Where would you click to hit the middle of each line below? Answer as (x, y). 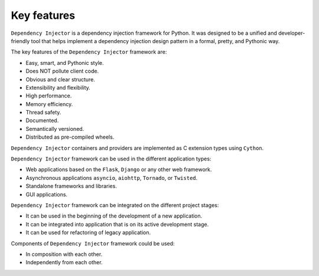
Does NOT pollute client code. (62, 71)
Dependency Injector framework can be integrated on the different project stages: (115, 205)
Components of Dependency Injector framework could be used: (93, 243)
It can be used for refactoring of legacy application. (88, 232)
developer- (292, 33)
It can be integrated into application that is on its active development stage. (117, 224)
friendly (20, 41)
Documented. (42, 120)
